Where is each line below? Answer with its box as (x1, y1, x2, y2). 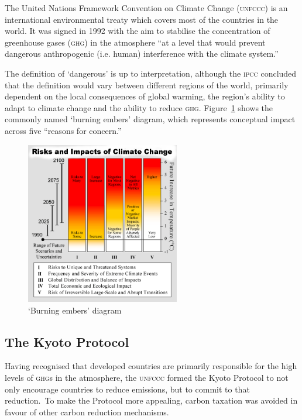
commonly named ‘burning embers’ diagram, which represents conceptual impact (5, 113, 296, 125)
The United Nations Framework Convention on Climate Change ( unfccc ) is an (5, 2, 288, 13)
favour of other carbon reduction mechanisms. (5, 405, 169, 418)
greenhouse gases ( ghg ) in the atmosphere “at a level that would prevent (5, 36, 266, 48)
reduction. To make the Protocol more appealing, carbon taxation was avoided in (5, 394, 298, 407)
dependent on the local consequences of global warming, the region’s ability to (5, 90, 285, 102)
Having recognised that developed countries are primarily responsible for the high (5, 360, 297, 372)
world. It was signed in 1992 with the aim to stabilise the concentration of (5, 25, 270, 37)
